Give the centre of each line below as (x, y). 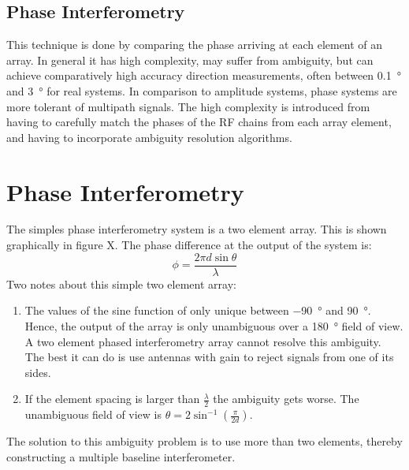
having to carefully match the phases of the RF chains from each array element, (199, 122)
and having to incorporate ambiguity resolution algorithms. (149, 137)
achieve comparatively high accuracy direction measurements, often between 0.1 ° (204, 75)
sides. (38, 372)
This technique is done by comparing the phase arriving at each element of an (195, 45)
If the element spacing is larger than (112, 399)
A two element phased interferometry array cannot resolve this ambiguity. (203, 341)
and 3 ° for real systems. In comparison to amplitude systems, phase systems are (202, 90)
